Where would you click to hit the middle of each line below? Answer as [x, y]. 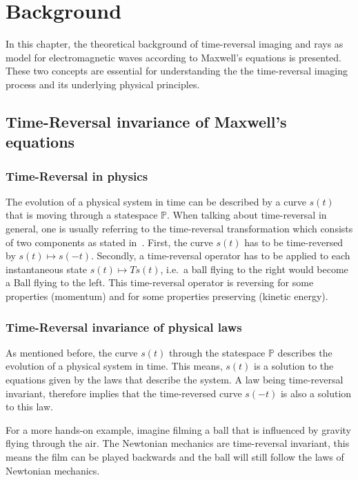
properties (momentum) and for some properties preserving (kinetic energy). [167, 296]
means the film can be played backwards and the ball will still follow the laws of [175, 457]
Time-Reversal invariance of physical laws [124, 327]
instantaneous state [47, 269]
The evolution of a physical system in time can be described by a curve [156, 201]
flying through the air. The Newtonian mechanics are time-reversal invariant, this [178, 443]
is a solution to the [294, 366]
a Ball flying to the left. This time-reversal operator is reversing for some [160, 282]
